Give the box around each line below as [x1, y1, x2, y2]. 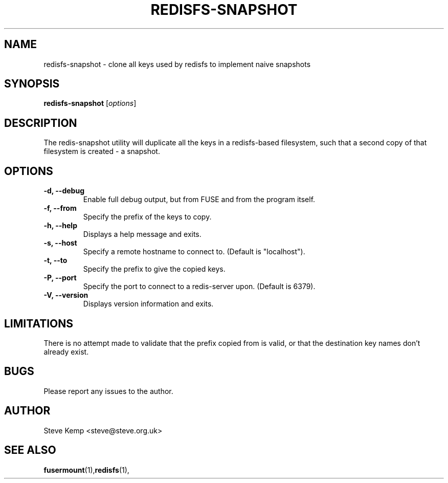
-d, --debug [43, 186, 84, 195]
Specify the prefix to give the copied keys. [83, 265, 226, 274]
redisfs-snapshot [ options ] [43, 99, 137, 108]
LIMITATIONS [4, 317, 74, 330]
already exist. [43, 347, 89, 356]
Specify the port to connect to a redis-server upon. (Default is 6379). [83, 282, 316, 291]
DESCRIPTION [4, 116, 77, 129]
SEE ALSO [4, 444, 56, 457]
